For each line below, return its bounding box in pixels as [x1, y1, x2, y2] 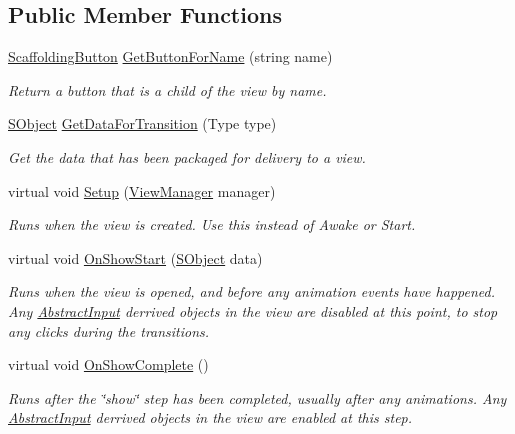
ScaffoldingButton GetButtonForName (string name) [8, 46, 333, 67]
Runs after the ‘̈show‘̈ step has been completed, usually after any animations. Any [8, 387, 507, 408]
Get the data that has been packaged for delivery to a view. [8, 146, 366, 167]
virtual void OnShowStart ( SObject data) [8, 247, 263, 268]
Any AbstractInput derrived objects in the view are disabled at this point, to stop [8, 300, 498, 321]
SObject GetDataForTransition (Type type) [8, 113, 277, 134]
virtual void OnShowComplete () [8, 354, 209, 375]
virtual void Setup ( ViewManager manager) [8, 180, 276, 201]
